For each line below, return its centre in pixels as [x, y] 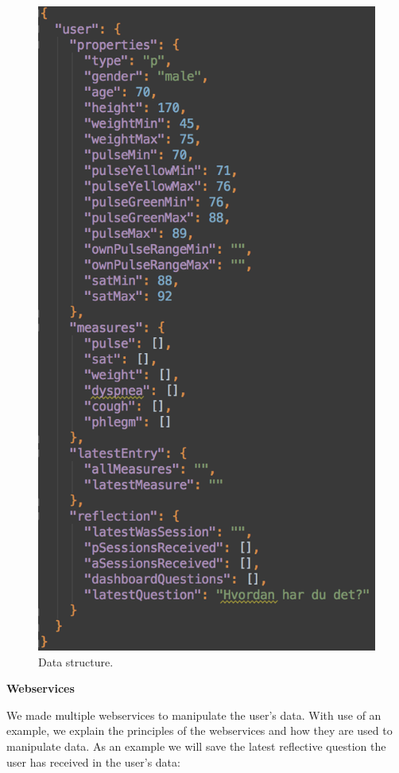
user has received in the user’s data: [93, 761]
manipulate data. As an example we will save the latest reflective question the [196, 746]
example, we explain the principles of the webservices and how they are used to [199, 730]
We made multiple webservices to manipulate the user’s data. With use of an [194, 715]
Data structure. [76, 661]
